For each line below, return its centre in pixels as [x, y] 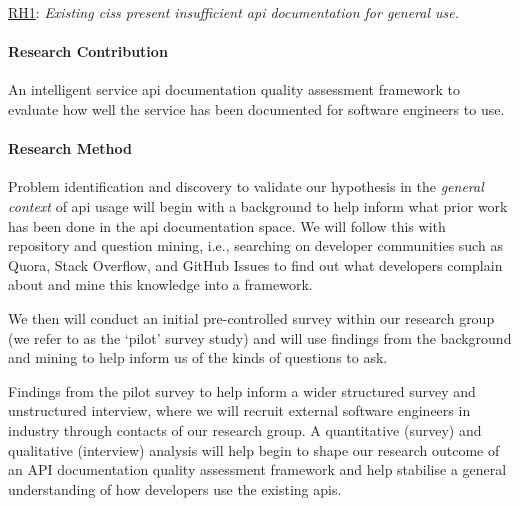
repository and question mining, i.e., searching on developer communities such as [255, 245]
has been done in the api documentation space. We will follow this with [227, 225]
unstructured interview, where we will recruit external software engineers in [239, 410]
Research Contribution [88, 51]
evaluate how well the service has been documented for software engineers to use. [256, 108]
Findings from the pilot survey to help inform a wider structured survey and [242, 390]
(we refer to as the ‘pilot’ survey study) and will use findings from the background [260, 337]
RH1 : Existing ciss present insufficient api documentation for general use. [234, 12]
